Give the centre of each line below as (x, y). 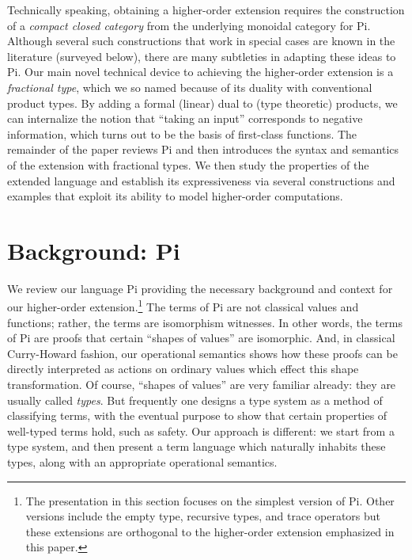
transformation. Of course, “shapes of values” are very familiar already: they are (202, 385)
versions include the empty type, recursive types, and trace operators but (203, 516)
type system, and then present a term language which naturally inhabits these (197, 446)
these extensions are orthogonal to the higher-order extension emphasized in (210, 531)
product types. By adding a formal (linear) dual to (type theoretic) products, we (202, 103)
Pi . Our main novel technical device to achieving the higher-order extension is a (200, 72)
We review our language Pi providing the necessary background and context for (200, 288)
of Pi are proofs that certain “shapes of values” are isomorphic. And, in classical (201, 338)
